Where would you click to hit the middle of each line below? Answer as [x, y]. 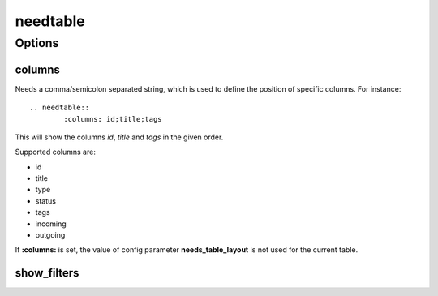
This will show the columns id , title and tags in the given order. [119, 137]
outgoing [50, 235]
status [46, 201]
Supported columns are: [56, 152]
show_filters [47, 273]
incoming [51, 224]
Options [37, 43]
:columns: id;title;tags [113, 119]
